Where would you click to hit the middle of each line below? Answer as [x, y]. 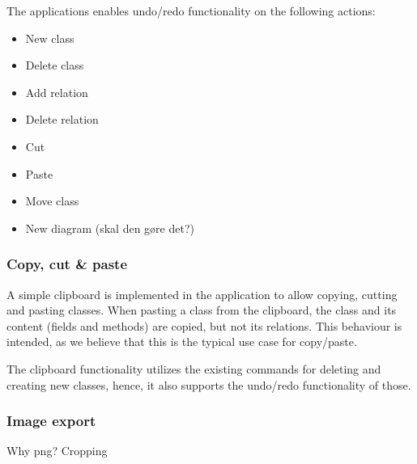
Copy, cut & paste [67, 264]
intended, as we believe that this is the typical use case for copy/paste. [182, 342]
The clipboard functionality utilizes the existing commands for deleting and [194, 368]
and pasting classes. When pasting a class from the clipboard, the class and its [202, 310]
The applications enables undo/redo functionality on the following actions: [191, 11]
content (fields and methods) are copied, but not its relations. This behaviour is [204, 325]
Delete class [55, 65]
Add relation [57, 92]
